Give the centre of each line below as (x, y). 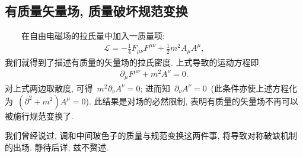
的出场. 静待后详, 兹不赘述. (57, 147)
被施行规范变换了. (39, 115)
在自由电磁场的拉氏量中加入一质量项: (93, 36)
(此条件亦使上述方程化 (254, 88)
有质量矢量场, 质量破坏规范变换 (96, 11)
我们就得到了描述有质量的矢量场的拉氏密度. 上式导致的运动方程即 (132, 62)
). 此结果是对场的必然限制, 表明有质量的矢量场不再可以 (192, 101)
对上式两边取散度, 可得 (49, 88)
